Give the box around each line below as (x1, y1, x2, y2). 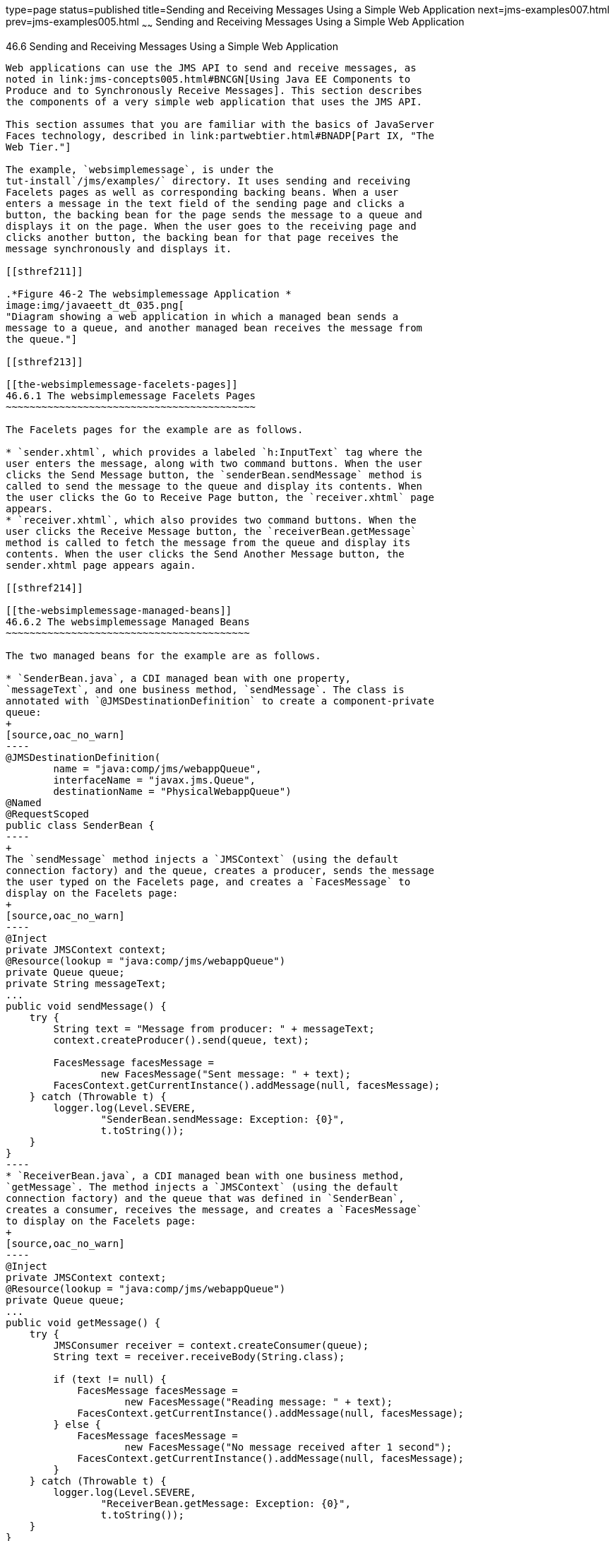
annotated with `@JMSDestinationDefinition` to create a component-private (6, 695, 434, 707)
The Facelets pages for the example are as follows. (6, 423, 304, 435)
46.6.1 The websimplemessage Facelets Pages (6, 389, 256, 401)
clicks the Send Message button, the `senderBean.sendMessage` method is (6, 468, 423, 480)
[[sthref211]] (6, 265, 83, 277)
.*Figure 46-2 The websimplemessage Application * (6, 288, 292, 300)
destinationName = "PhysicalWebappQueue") (53, 785, 292, 797)
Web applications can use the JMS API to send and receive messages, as (6, 61, 417, 73)
